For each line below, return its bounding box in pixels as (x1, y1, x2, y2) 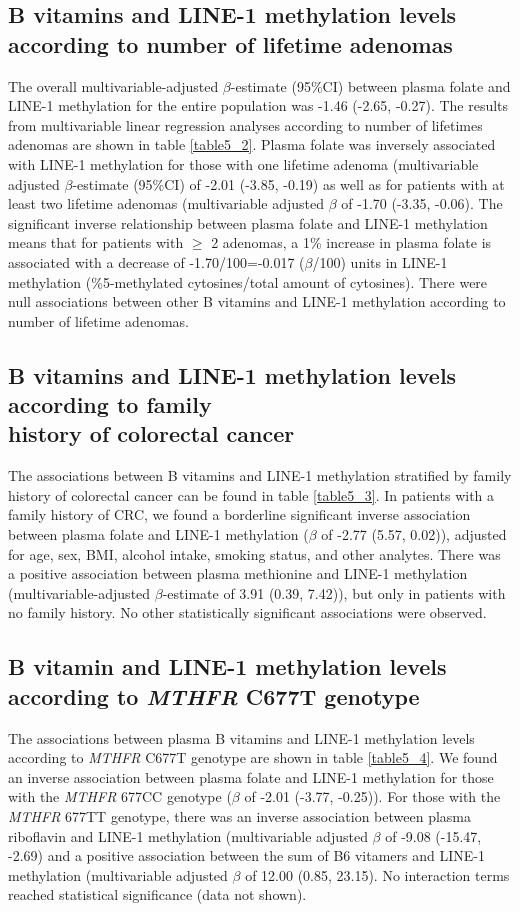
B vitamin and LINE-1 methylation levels (8, 651, 447, 682)
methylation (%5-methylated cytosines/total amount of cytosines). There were (8, 271, 488, 292)
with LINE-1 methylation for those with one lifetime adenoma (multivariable (8, 153, 479, 174)
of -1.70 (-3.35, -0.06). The (341, 193, 503, 214)
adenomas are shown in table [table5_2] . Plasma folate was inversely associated (8, 134, 496, 155)
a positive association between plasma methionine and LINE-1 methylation (8, 563, 468, 584)
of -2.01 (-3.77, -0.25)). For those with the (244, 786, 501, 807)
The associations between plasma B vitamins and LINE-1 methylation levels (8, 727, 475, 748)
